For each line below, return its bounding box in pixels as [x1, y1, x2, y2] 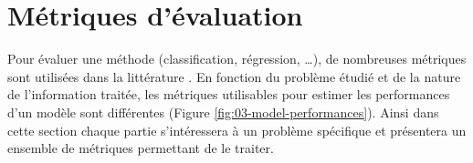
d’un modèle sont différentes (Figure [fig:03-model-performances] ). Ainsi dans [7, 102, 439, 121]
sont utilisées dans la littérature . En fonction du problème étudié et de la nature [7, 66, 461, 86]
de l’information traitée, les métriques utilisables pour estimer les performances [7, 85, 450, 104]
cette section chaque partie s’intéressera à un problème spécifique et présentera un [7, 120, 467, 139]
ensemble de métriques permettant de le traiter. [7, 138, 274, 158]
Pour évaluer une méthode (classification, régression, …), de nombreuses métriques [7, 49, 467, 68]
